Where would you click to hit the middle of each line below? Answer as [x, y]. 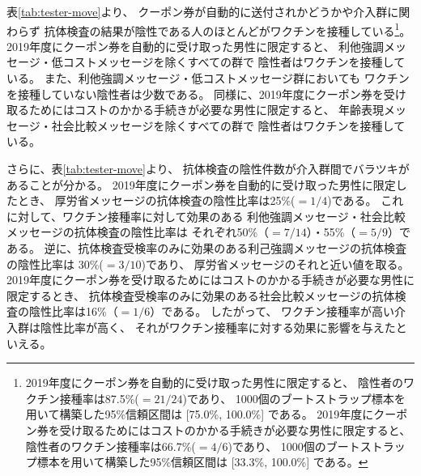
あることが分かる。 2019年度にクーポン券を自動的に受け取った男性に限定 [201, 184]
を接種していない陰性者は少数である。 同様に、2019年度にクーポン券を [195, 93]
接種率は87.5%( [99, 398]
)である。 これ [366, 200]
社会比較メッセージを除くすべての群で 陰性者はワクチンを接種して [228, 125]
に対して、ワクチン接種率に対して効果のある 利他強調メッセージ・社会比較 [206, 216]
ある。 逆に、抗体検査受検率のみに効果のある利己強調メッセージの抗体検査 [206, 247]
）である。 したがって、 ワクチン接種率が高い [272, 311]
